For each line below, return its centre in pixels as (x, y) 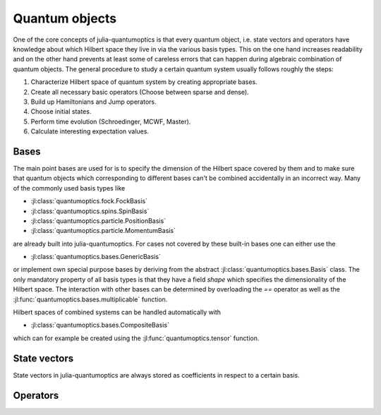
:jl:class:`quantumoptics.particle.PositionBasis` (98, 221)
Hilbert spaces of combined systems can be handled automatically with (117, 312)
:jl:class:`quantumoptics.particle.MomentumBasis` (103, 231)
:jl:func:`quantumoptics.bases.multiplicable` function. (90, 299)
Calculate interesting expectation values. (90, 131)
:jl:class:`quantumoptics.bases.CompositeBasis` (100, 325)
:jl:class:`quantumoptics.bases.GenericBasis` (96, 257)
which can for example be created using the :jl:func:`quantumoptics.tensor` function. (136, 338)
